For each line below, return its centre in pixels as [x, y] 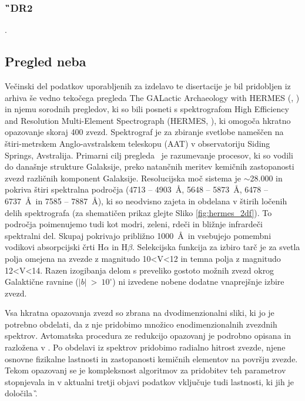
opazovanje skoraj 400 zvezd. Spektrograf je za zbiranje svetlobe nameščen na [144, 132]
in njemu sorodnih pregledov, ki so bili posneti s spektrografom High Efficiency [147, 109]
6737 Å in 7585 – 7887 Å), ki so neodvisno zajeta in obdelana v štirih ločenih [146, 201]
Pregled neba [46, 61]
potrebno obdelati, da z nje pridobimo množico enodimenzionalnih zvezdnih [141, 324]
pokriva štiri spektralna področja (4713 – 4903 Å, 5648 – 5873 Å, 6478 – [136, 189]
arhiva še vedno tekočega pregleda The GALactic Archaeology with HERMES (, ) [152, 97]
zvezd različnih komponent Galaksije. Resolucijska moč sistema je [123, 178]
